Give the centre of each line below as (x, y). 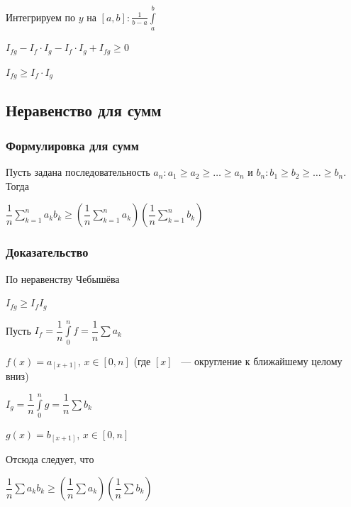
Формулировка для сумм (72, 145)
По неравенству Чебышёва (63, 278)
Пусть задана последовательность (78, 172)
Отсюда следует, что (50, 459)
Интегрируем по (41, 17)
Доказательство (47, 252)
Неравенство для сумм (84, 110)
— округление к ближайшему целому (262, 361)
